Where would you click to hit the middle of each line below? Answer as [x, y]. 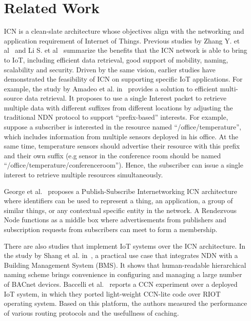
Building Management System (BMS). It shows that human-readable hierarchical [125, 265]
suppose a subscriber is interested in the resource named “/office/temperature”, [123, 127]
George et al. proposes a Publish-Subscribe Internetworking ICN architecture [121, 191]
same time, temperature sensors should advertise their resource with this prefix [122, 146]
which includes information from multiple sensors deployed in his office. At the [121, 136]
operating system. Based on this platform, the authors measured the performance [125, 303]
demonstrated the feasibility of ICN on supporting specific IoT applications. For [123, 79]
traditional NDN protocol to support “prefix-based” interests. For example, [116, 117]
